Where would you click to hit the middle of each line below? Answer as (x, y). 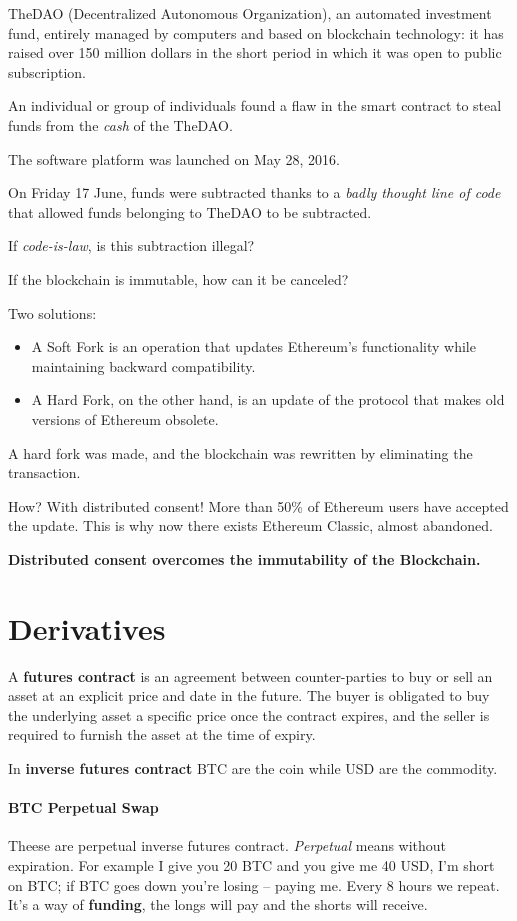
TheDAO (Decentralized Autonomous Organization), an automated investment (250, 13)
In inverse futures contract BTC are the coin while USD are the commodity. (253, 767)
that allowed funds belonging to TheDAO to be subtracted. (190, 211)
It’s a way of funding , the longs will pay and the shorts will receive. (218, 904)
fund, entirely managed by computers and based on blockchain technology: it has (256, 32)
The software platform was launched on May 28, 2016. (174, 158)
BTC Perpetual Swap (83, 807)
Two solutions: (52, 312)
